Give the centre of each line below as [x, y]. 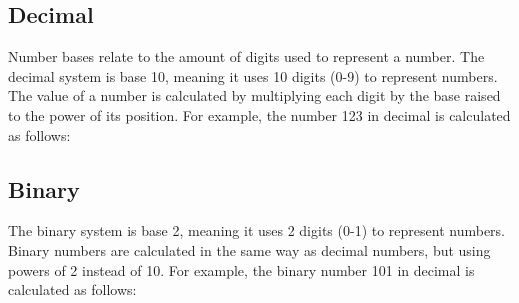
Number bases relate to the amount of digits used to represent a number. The [246, 56]
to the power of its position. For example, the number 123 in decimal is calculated [259, 114]
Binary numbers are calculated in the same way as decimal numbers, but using [249, 249]
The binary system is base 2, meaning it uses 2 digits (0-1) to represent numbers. [257, 230]
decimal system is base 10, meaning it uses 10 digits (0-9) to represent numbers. [253, 75]
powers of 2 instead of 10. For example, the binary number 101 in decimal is [241, 269]
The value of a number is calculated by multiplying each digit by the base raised [254, 95]
